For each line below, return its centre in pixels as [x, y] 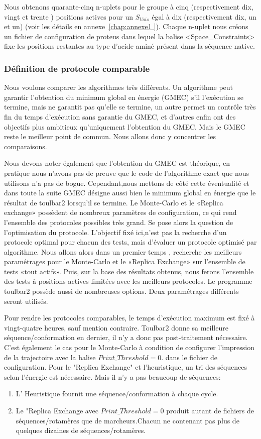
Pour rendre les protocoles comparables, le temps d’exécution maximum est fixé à [129, 318]
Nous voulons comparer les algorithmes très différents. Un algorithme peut [119, 87]
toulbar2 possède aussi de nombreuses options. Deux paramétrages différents [121, 291]
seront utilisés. [26, 301]
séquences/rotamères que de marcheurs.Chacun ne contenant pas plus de [127, 420]
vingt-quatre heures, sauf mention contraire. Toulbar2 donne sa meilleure [116, 327]
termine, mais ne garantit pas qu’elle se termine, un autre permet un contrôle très [130, 107]
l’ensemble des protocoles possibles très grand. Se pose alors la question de [119, 222]
